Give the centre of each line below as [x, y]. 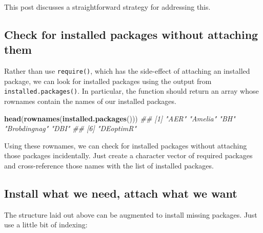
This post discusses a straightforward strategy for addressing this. [107, 7]
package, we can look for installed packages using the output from [108, 81]
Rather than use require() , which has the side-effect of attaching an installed [127, 71]
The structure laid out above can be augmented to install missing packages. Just [131, 214]
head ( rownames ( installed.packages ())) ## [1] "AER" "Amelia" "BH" [120, 118]
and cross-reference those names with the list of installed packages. [109, 166]
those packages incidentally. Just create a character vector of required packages [128, 155]
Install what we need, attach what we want [121, 193]
